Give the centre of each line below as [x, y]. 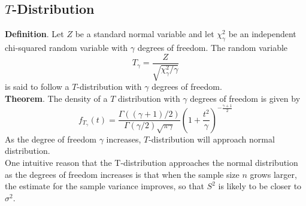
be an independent [262, 34]
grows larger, [273, 174]
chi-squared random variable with [66, 47]
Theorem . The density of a [56, 98]
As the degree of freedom [51, 139]
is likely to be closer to [260, 186]
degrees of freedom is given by [245, 98]
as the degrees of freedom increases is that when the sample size [122, 174]
